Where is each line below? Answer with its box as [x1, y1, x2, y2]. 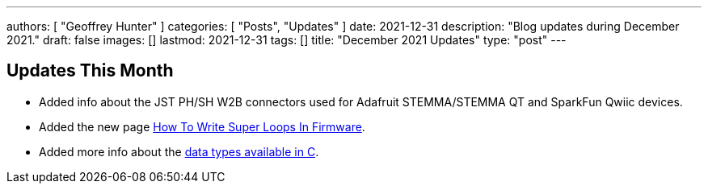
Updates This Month [6, 60, 174, 81]
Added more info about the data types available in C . [39, 144, 319, 159]
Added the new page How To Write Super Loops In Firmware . [39, 119, 365, 134]
